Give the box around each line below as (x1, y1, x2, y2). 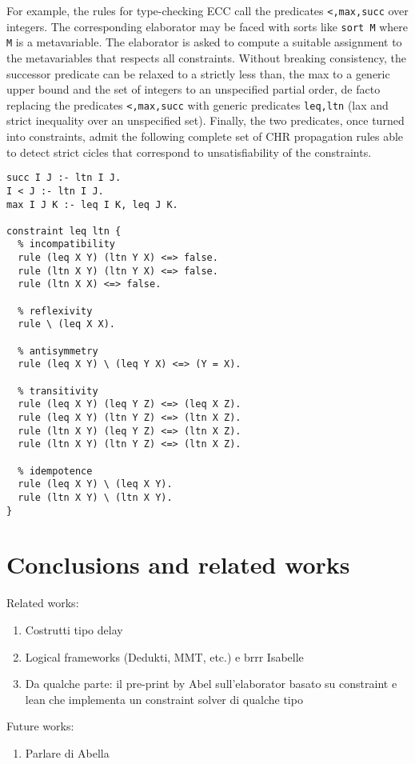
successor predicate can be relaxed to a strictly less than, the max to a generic (6, 65, 390, 82)
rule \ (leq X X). (18, 318, 116, 330)
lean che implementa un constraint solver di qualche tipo (25, 690, 303, 707)
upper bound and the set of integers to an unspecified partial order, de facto (6, 81, 381, 98)
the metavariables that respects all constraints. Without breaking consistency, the (6, 49, 407, 66)
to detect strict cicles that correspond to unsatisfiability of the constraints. (6, 143, 372, 160)
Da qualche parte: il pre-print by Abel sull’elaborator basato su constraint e (25, 675, 397, 692)
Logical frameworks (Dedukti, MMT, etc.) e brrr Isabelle (25, 648, 304, 665)
